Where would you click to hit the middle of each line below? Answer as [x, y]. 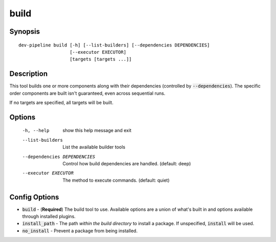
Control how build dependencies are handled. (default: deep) [127, 163]
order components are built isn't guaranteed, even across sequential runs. [87, 93]
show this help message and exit [97, 130]
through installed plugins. [49, 216]
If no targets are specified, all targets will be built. [61, 103]
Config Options [34, 197]
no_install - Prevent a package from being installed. [80, 231]
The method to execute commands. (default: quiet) [116, 180]
